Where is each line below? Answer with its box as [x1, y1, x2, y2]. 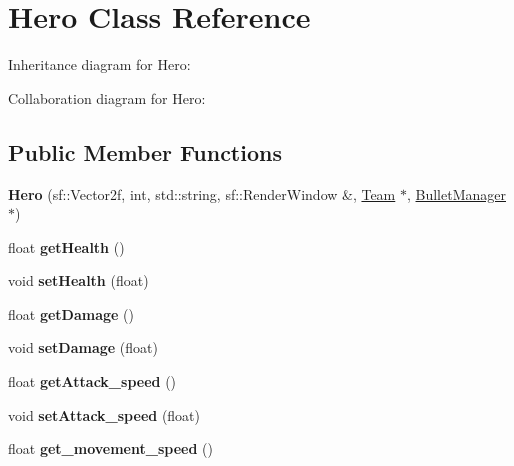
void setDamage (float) [8, 337, 158, 358]
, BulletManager [406, 183, 506, 204]
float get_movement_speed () [8, 438, 213, 459]
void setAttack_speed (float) [8, 404, 201, 425]
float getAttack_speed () [8, 371, 177, 392]
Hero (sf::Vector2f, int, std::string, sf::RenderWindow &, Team [8, 183, 396, 204]
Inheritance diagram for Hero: [8, 54, 191, 75]
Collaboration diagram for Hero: [8, 87, 206, 108]
